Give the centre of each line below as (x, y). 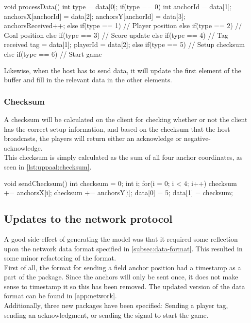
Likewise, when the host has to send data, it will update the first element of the (123, 70)
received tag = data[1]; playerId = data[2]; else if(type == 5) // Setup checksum (125, 44)
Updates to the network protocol (88, 219)
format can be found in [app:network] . (60, 296)
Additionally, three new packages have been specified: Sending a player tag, (116, 305)
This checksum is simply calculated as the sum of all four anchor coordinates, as (123, 157)
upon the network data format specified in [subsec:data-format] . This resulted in (123, 248)
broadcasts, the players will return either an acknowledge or (93, 138)
